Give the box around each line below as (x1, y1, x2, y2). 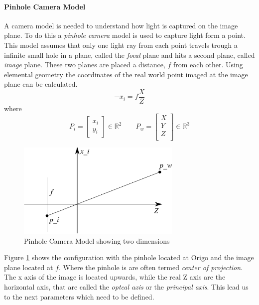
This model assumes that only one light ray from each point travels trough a (4, 39, 238, 50)
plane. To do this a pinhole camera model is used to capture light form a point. (4, 30, 246, 40)
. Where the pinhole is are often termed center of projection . (58, 262, 243, 272)
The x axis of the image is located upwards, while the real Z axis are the (4, 272, 226, 282)
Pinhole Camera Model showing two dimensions (24, 235, 170, 246)
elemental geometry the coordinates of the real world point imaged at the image (4, 69, 248, 79)
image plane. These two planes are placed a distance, (4, 59, 165, 70)
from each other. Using (173, 59, 243, 70)
